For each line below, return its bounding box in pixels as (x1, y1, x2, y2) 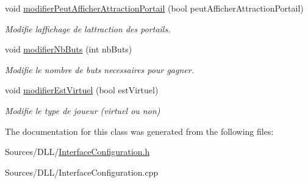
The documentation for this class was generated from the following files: (5, 124, 274, 137)
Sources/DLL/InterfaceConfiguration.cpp (5, 165, 159, 178)
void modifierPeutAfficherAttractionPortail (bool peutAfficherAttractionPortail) (5, 2, 304, 14)
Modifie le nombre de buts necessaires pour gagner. (5, 63, 194, 76)
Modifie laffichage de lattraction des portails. (5, 22, 171, 35)
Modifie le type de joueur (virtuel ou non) (5, 104, 160, 117)
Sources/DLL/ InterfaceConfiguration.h (5, 145, 150, 158)
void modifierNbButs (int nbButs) (5, 43, 132, 56)
